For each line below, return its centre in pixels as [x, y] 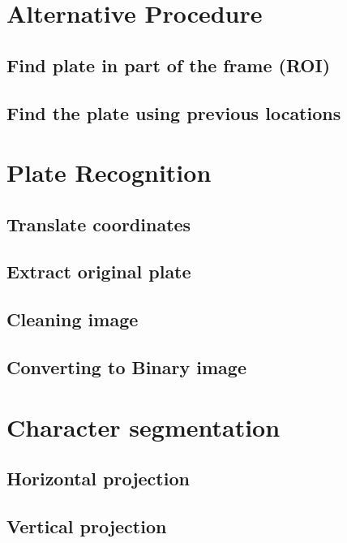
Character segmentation [144, 427]
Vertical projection [87, 526]
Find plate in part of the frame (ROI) [169, 65]
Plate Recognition [109, 172]
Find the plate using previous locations [174, 112]
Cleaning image [73, 319]
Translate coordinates [99, 224]
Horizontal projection [98, 478]
